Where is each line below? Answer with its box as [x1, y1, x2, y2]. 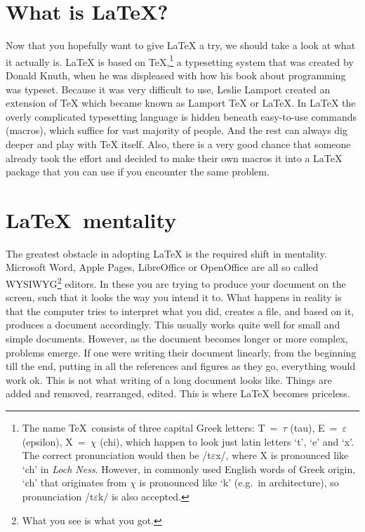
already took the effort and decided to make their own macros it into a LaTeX [6, 150, 343, 165]
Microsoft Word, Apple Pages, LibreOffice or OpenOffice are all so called [6, 260, 319, 274]
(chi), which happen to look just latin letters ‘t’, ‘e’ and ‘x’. [100, 434, 354, 448]
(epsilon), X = [22, 434, 86, 448]
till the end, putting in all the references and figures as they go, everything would [6, 359, 356, 373]
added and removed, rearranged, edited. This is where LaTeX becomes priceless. [6, 386, 350, 401]
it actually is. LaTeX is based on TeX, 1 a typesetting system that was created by [6, 52, 354, 69]
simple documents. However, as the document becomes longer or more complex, [6, 331, 348, 346]
